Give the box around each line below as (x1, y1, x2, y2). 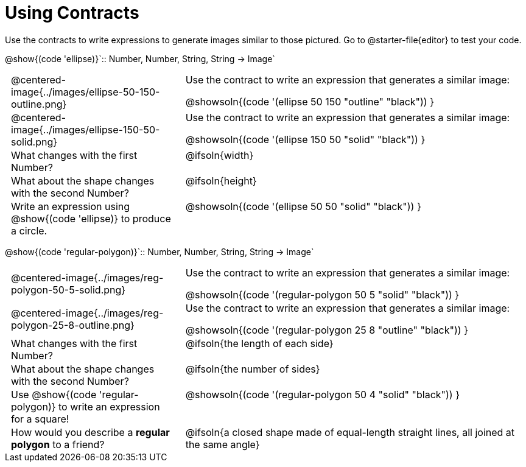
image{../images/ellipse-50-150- (11, 85, 160, 98)
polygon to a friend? (11, 438, 105, 451)
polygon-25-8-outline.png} (11, 318, 135, 331)
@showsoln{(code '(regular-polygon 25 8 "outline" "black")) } (185, 323, 468, 336)
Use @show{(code (11, 388, 97, 401)
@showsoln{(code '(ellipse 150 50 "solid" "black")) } (185, 133, 426, 146)
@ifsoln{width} (185, 149, 254, 161)
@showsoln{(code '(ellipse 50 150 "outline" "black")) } (185, 95, 435, 108)
